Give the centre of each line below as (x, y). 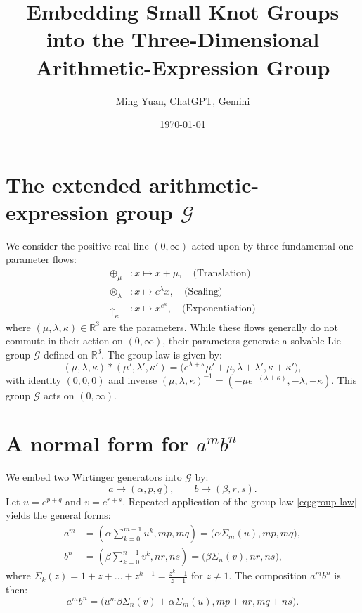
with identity (33, 379)
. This (344, 379)
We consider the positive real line (77, 245)
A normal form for (97, 443)
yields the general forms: (58, 515)
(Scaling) (203, 291)
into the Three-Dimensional (183, 39)
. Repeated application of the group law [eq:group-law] (240, 501)
